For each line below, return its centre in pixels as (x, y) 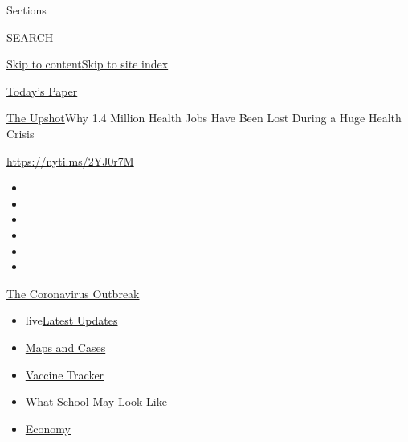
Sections (27, 10)
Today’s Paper (42, 90)
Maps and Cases (65, 347)
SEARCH (30, 37)
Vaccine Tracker (65, 374)
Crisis (20, 133)
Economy (48, 428)
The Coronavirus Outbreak (73, 293)
